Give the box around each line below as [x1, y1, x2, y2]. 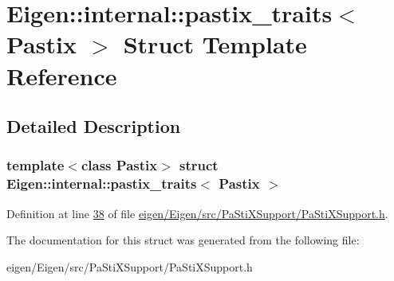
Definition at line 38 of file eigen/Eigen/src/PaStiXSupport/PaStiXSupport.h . [6, 205, 388, 221]
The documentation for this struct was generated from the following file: [6, 232, 360, 248]
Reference [6, 59, 117, 92]
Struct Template [123, 28, 307, 60]
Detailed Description [6, 114, 181, 139]
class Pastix [81, 155, 158, 175]
